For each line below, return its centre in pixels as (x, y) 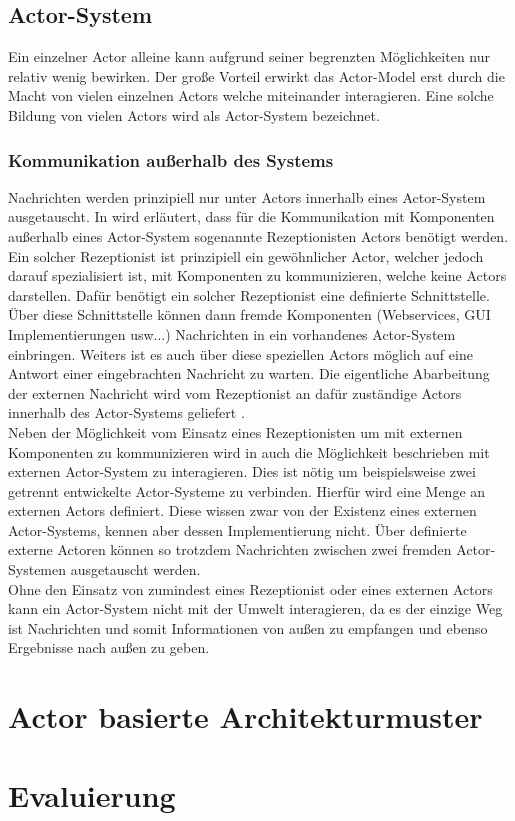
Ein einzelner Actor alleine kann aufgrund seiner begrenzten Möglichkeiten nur (249, 56)
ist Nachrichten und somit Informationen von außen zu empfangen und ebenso (248, 627)
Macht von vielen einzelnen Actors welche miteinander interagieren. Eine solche (251, 95)
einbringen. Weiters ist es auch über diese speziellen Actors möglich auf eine (240, 353)
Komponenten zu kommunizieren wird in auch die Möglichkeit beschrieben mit (249, 451)
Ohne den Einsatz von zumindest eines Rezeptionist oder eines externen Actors (250, 588)
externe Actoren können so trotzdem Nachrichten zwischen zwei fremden (230, 549)
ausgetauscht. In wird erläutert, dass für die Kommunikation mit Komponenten (251, 216)
